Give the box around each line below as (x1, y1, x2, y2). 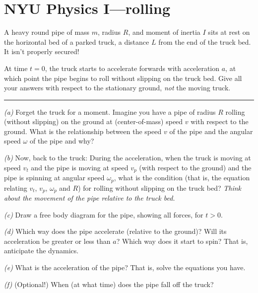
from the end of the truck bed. (158, 36, 251, 47)
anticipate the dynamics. (4, 245, 79, 256)
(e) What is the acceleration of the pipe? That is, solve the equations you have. (4, 262, 246, 272)
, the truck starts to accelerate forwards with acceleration (45, 63, 220, 73)
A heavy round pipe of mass (4, 27, 90, 37)
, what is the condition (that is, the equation (114, 172, 250, 183)
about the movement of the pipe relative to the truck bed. (4, 193, 175, 203)
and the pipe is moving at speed (31, 162, 129, 172)
